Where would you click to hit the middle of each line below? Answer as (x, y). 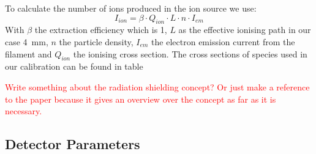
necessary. (24, 111)
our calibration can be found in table (74, 66)
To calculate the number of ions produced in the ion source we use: (131, 8)
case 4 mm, (27, 41)
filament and (28, 53)
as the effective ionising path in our (245, 30)
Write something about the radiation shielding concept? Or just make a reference (157, 86)
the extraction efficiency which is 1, (101, 30)
